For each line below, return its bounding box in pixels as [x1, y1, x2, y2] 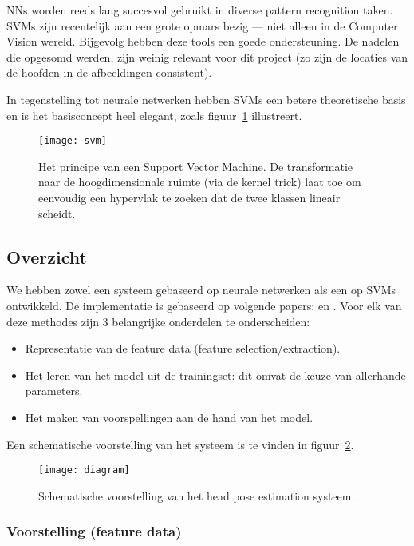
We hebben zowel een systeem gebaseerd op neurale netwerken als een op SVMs [6, 281, 396, 298]
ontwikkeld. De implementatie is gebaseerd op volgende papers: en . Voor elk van [6, 297, 402, 313]
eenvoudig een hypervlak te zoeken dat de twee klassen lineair [38, 189, 341, 205]
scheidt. [38, 205, 76, 221]
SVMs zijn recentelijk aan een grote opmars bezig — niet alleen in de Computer [6, 17, 398, 34]
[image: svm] [38, 135, 107, 147]
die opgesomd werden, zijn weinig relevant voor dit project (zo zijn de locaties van [6, 48, 408, 65]
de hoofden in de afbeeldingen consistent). [6, 64, 212, 81]
